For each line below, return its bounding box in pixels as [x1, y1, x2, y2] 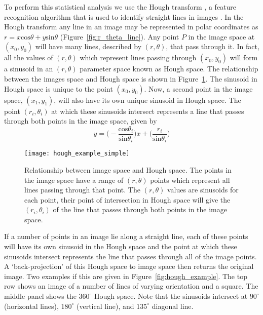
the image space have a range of [24, 174, 124, 185]
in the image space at [188, 31, 255, 42]
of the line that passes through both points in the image [53, 204, 227, 215]
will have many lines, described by [35, 41, 142, 52]
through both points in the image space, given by [4, 115, 157, 126]
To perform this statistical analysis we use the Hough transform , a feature [4, 2, 237, 12]
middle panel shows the [4, 291, 77, 301]
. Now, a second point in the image [144, 83, 253, 94]
